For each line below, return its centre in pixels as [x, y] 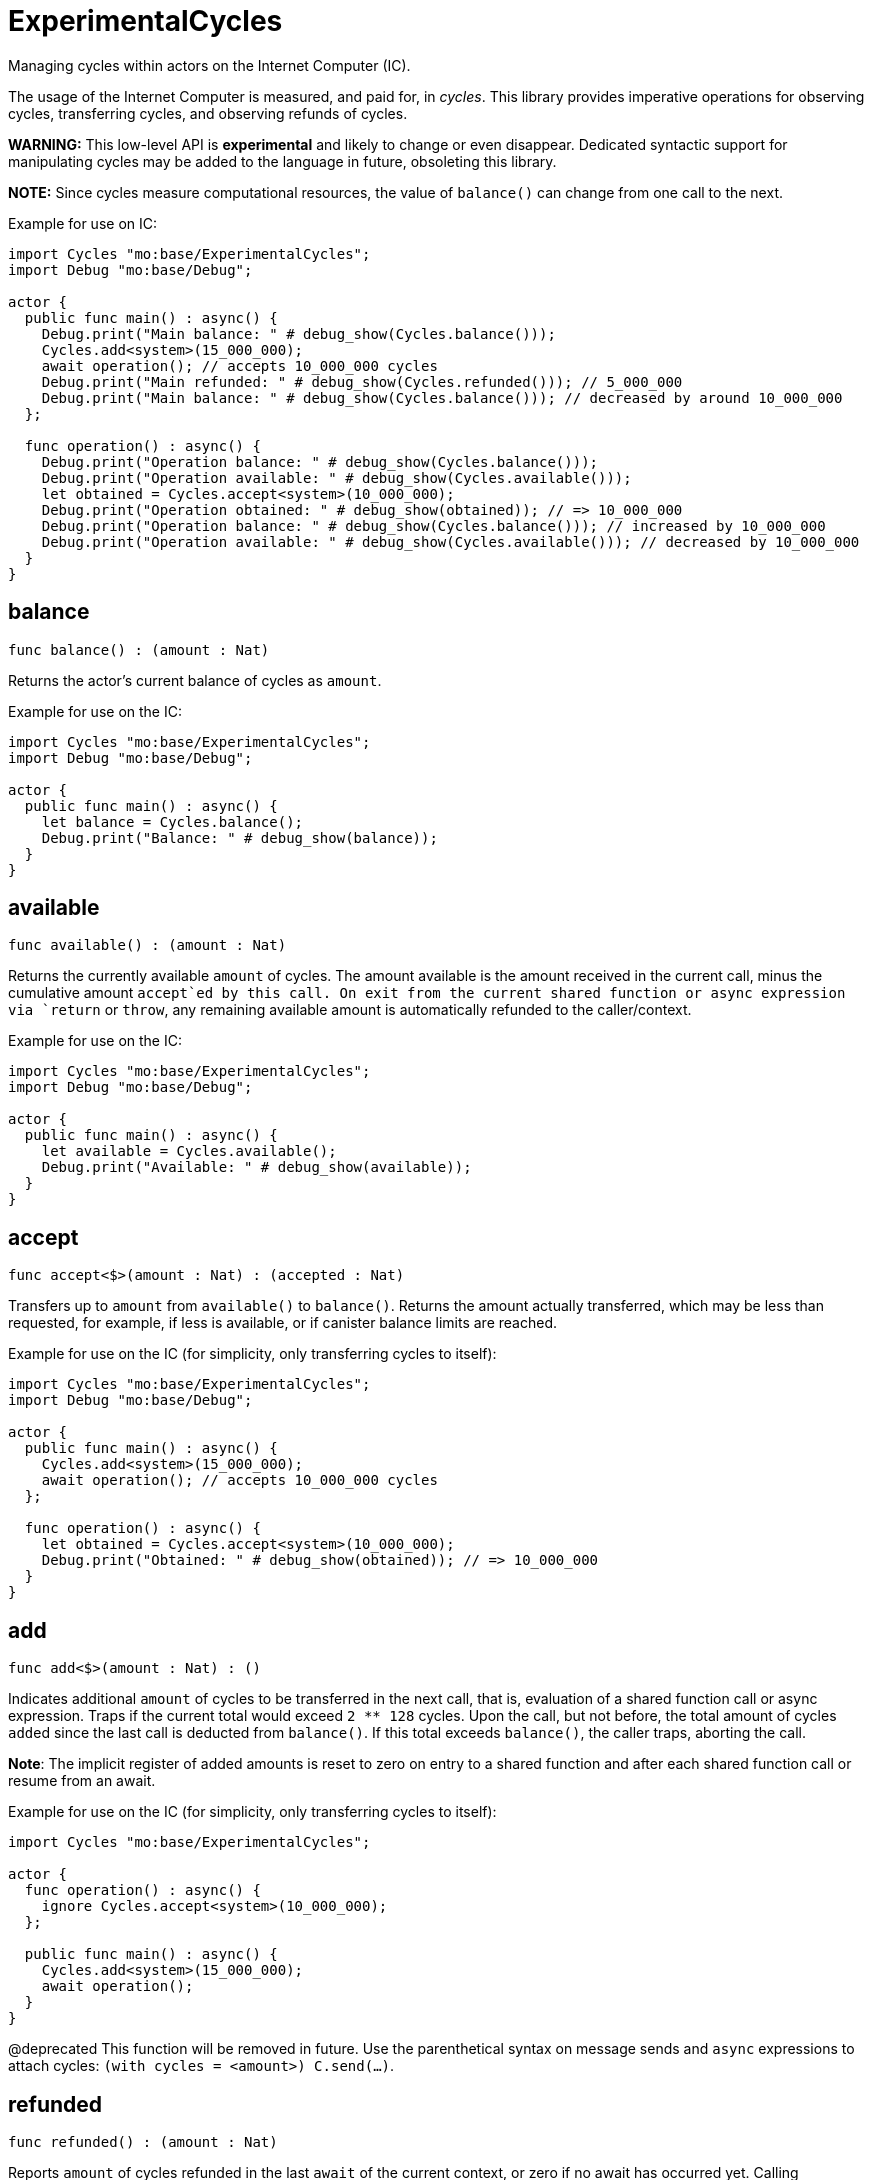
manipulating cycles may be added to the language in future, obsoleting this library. [282, 161]
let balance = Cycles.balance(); [172, 821]
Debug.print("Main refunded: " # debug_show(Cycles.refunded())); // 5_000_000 [362, 381]
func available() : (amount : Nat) [147, 945]
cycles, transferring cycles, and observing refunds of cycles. [208, 113]
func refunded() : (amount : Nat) [143, 2141]
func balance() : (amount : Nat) [139, 649]
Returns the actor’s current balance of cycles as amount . [195, 680]
